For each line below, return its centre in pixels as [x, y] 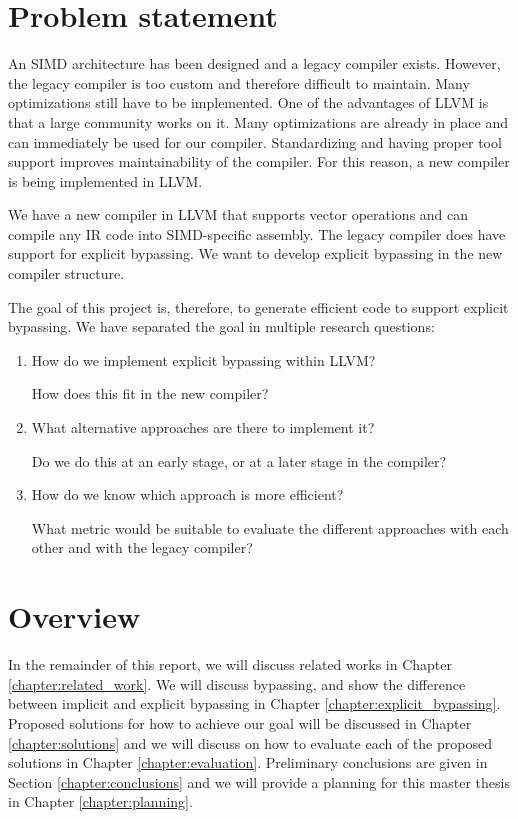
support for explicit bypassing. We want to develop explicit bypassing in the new [255, 253]
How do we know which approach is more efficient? [187, 494]
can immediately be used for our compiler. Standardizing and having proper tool [255, 141]
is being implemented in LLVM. [105, 180]
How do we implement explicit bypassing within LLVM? [203, 359]
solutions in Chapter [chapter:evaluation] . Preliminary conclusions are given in [248, 762]
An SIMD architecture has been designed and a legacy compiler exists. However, [254, 63]
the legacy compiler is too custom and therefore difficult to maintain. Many [239, 82]
